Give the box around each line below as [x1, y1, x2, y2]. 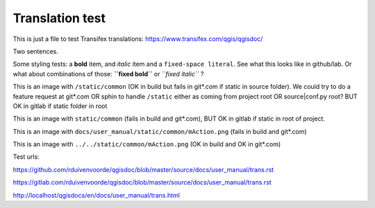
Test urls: [12, 153, 40, 161]
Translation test [12, 10, 106, 26]
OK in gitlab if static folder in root [12, 101, 108, 110]
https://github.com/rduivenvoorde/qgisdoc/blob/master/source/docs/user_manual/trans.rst [12, 165, 274, 173]
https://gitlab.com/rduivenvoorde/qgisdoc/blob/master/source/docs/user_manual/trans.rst [12, 178, 272, 187]
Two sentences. [12, 47, 58, 55]
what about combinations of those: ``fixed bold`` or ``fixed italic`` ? [12, 69, 204, 78]
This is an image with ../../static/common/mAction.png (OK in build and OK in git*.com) [12, 140, 281, 148]
